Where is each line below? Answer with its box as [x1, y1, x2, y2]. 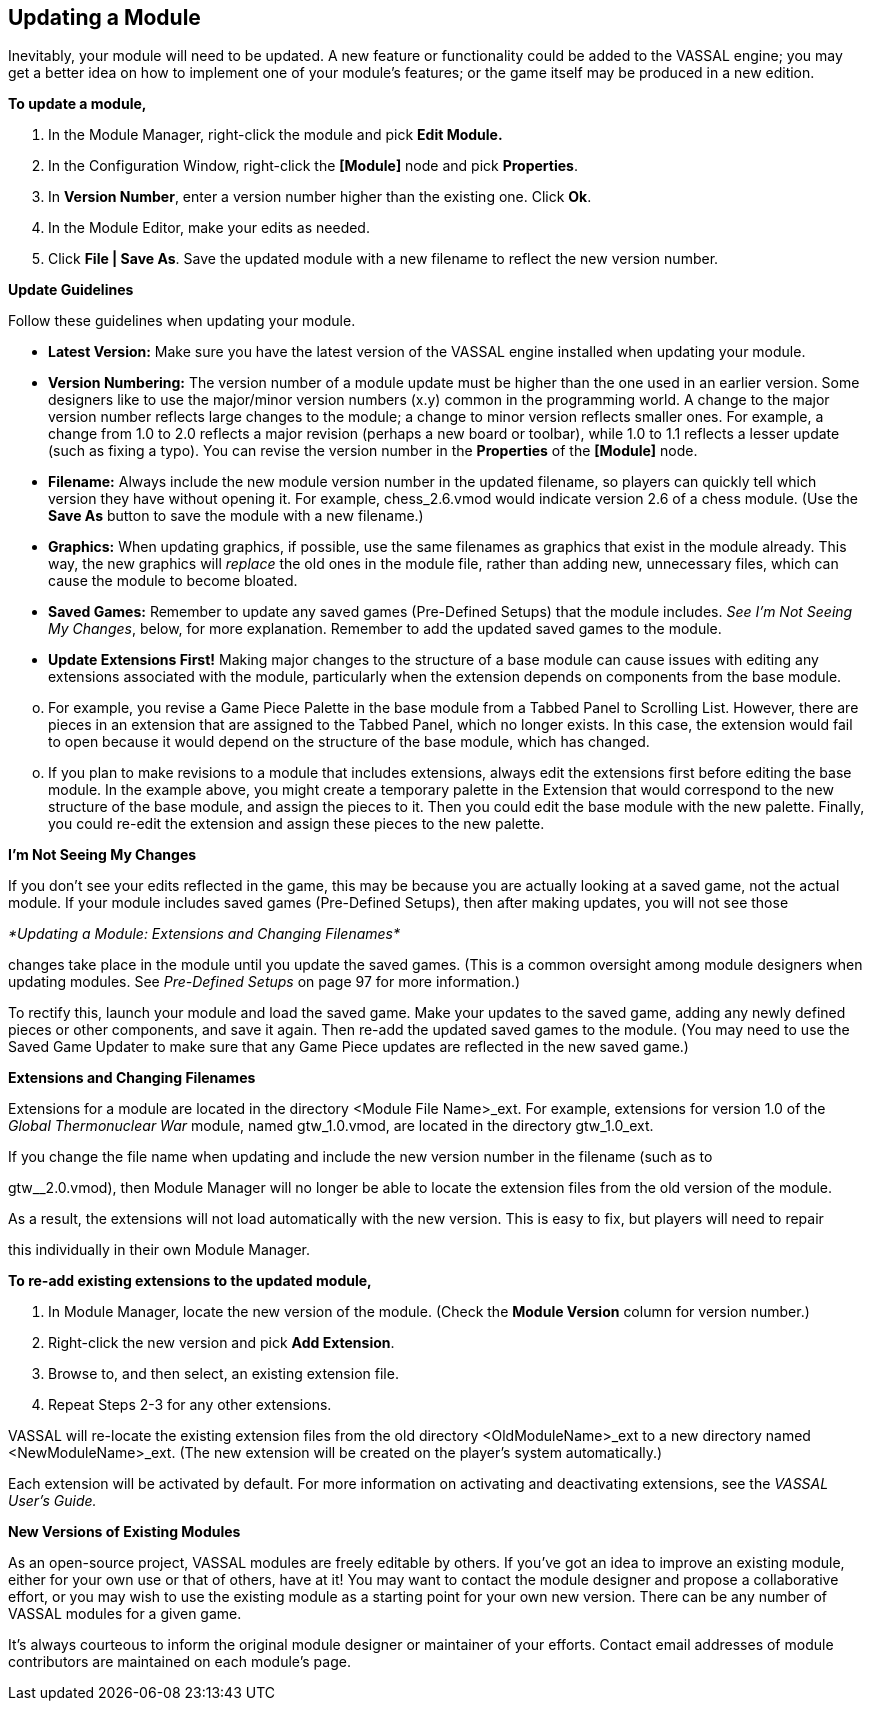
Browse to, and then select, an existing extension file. [48, 1365, 399, 1383]
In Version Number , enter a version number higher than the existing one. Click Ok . [48, 188, 592, 206]
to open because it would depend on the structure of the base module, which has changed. [48, 733, 650, 751]
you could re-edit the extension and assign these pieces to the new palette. [48, 815, 545, 833]
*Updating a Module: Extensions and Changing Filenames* [8, 925, 401, 943]
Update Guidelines [8, 281, 134, 299]
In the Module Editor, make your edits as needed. [48, 219, 370, 237]
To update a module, [8, 95, 147, 113]
